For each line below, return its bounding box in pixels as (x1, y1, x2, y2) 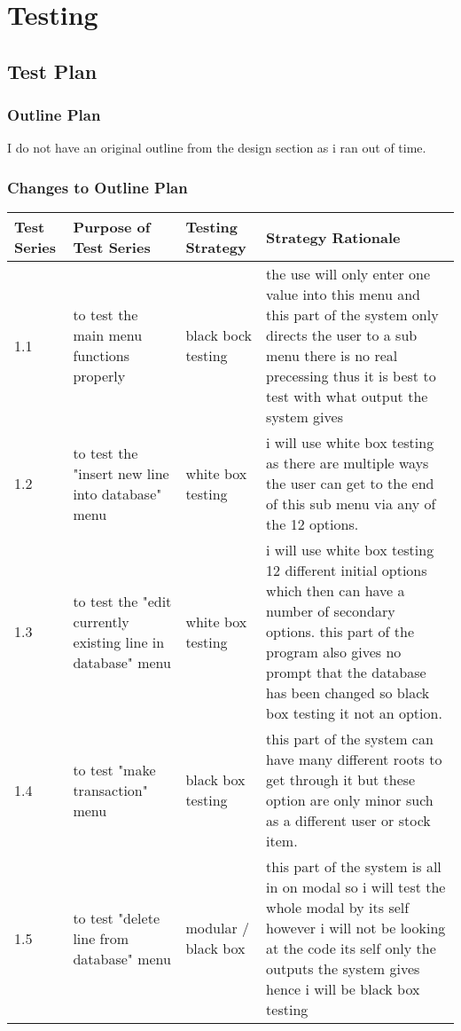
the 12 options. (266, 514, 359, 535)
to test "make (73, 759, 156, 780)
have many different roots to (266, 749, 442, 770)
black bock (185, 325, 253, 346)
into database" (73, 483, 162, 504)
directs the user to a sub (266, 325, 418, 346)
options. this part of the (266, 621, 414, 642)
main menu (73, 325, 143, 346)
